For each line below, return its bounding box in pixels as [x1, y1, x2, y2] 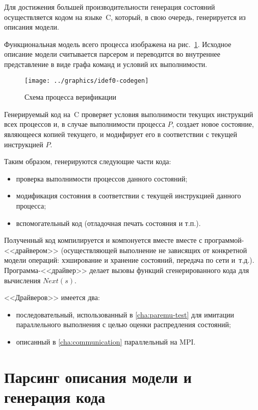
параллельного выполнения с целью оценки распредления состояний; [16, 319, 231, 330]
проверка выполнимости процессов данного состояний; [16, 173, 188, 184]
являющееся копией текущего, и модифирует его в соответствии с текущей [4, 129, 237, 139]
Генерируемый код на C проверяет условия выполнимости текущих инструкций [4, 108, 253, 119]
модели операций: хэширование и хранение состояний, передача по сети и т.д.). [4, 255, 254, 265]
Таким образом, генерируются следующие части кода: [4, 156, 171, 167]
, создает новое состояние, [172, 119, 254, 129]
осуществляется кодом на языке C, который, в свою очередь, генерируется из [4, 11, 246, 22]
